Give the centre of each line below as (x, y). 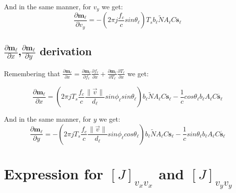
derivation (66, 51)
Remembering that (32, 73)
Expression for (54, 174)
